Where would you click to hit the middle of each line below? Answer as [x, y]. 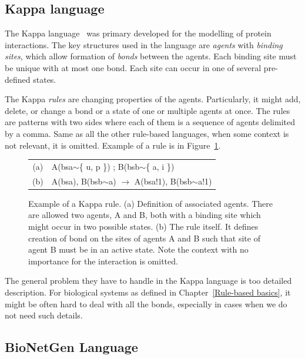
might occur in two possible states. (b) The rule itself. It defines [143, 227]
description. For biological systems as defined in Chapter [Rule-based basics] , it [148, 292]
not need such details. [44, 315]
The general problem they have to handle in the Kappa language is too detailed [148, 281]
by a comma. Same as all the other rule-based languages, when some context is [147, 133]
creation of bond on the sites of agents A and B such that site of [144, 238]
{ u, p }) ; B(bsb [109, 166]
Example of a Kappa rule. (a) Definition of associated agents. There [151, 203]
